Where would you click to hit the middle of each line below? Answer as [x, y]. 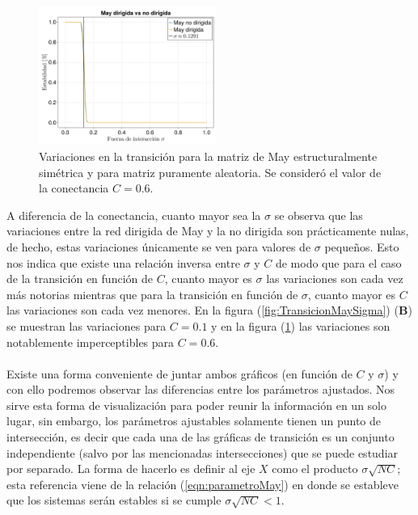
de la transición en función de [80, 279]
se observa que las [319, 215]
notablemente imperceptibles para [91, 342]
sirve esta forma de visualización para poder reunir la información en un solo [196, 405]
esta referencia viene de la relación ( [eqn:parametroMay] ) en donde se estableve [203, 484]
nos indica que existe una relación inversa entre [123, 262]
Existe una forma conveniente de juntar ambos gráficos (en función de [179, 373]
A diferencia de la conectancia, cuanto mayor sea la [134, 215]
